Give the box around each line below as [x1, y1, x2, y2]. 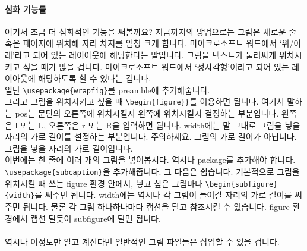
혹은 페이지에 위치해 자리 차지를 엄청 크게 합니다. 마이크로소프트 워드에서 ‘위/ [5, 37, 294, 49]
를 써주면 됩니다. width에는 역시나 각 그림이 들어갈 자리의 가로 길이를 [34, 189, 292, 201]
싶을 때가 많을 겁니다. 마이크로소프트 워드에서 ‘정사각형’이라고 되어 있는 [23, 60, 289, 73]
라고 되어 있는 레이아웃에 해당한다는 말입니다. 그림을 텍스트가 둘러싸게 [14, 48, 277, 61]
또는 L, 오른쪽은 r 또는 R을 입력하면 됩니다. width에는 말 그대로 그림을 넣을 [20, 118, 300, 131]
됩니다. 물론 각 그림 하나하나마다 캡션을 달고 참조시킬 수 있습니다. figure [23, 200, 290, 213]
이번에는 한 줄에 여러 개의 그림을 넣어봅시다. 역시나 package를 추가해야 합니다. [5, 153, 296, 166]
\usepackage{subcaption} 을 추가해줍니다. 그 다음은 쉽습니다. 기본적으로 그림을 [5, 165, 300, 178]
